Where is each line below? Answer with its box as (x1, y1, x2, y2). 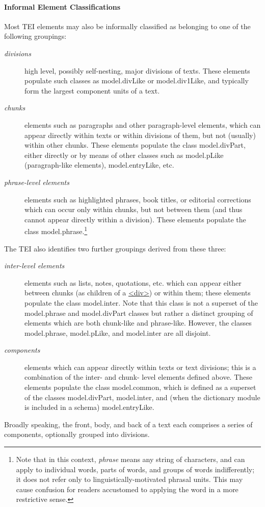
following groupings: (4, 31, 67, 41)
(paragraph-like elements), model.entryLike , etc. (24, 159, 174, 170)
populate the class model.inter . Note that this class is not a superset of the (24, 297, 258, 308)
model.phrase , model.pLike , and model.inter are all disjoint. (24, 327, 211, 338)
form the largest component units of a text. (24, 85, 160, 96)
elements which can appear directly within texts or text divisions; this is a (24, 361, 256, 372)
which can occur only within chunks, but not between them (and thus (24, 204, 243, 215)
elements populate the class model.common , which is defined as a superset (24, 382, 256, 393)
